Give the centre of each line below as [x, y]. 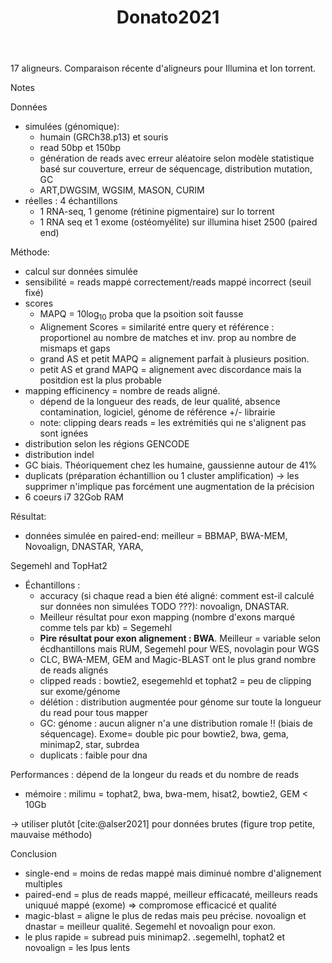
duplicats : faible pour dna [93, 755]
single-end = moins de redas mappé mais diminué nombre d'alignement [173, 873]
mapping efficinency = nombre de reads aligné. [122, 390]
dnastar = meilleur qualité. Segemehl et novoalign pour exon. [150, 926]
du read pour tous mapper [93, 712]
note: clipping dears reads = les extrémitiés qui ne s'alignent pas [173, 422]
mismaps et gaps [75, 348]
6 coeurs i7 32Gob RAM [74, 497]
